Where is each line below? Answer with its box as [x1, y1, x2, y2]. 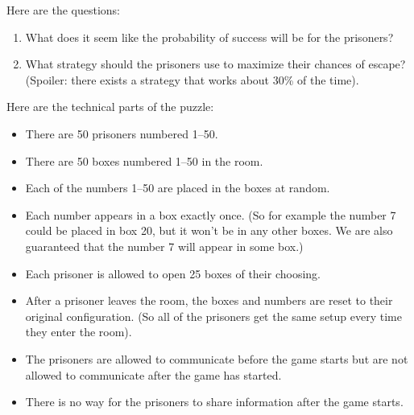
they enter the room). [25, 323, 132, 340]
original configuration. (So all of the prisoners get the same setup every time [25, 307, 402, 324]
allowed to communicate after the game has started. [25, 366, 282, 383]
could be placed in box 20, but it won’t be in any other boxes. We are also [25, 222, 393, 239]
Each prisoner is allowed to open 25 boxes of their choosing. [25, 265, 321, 281]
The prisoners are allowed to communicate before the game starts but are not [25, 350, 408, 367]
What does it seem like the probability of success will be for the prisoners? [25, 28, 394, 45]
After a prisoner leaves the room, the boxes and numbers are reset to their [25, 292, 393, 309]
